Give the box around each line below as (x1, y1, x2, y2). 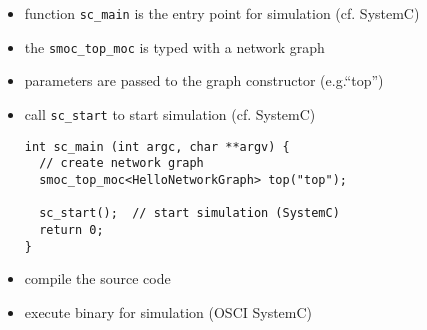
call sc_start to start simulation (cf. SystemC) (24, 103, 316, 124)
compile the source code (24, 268, 171, 289)
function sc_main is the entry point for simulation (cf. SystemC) (24, 3, 420, 23)
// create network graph (39, 156, 204, 171)
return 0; (39, 222, 104, 237)
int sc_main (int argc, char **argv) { (24, 139, 290, 154)
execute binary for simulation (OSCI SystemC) (24, 301, 313, 322)
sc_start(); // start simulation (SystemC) (39, 206, 340, 221)
